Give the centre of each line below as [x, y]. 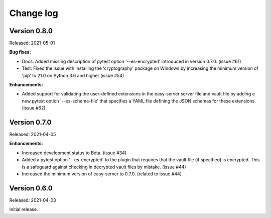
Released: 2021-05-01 [32, 43]
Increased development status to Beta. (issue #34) [74, 153]
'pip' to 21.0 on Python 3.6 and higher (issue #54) [73, 75]
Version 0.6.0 [31, 188]
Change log [34, 13]
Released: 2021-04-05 [33, 134]
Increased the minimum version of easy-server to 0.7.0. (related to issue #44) [102, 174]
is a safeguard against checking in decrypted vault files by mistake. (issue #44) [104, 167]
